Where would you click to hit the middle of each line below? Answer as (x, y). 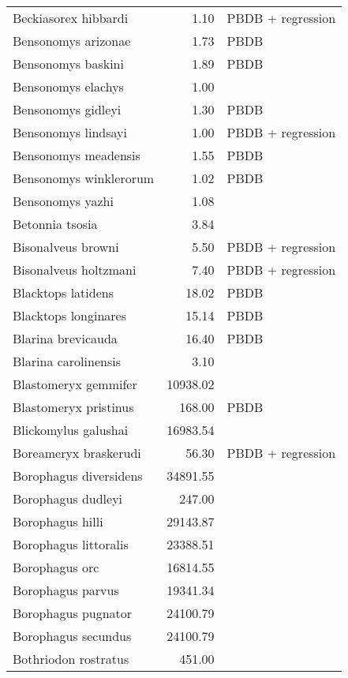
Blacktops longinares (70, 315)
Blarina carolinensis (67, 361)
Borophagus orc (56, 567)
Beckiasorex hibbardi (71, 18)
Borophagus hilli (58, 521)
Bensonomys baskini (68, 64)
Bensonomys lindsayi (70, 132)
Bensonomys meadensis (77, 155)
